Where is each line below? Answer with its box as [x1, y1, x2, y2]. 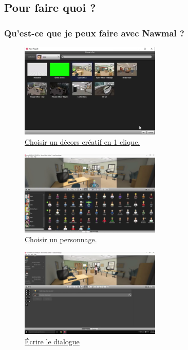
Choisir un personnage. [25, 234, 97, 245]
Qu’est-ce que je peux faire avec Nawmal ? [4, 26, 184, 39]
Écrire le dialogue [25, 336, 80, 346]
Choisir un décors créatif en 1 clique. [25, 136, 140, 147]
